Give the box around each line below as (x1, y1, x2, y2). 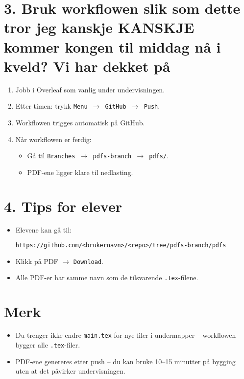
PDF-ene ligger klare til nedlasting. (27, 167, 133, 177)
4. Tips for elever (4, 196, 122, 216)
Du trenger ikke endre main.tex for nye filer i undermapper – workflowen (15, 330, 236, 340)
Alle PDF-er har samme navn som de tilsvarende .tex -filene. (15, 272, 198, 283)
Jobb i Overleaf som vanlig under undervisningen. (15, 84, 165, 94)
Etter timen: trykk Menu (15, 101, 88, 111)
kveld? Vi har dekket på (4, 56, 171, 76)
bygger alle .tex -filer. (15, 339, 80, 350)
